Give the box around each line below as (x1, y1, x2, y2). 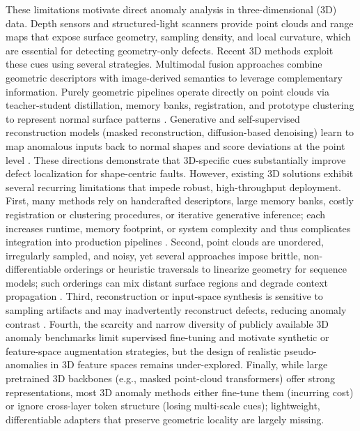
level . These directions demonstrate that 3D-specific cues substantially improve (6, 152, 346, 167)
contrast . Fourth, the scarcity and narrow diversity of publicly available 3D (6, 316, 329, 331)
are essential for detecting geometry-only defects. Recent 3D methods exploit (6, 43, 334, 57)
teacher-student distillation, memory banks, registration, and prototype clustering (6, 98, 354, 112)
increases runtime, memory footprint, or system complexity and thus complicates (6, 220, 351, 235)
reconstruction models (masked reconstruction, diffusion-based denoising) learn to (6, 125, 354, 139)
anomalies (6, 357, 47, 372)
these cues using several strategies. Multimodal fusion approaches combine (6, 56, 322, 71)
